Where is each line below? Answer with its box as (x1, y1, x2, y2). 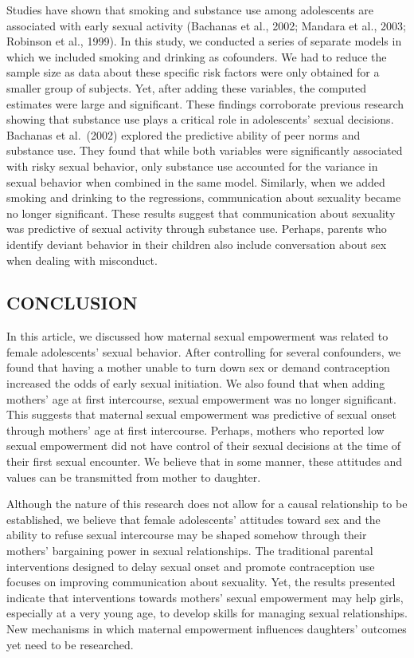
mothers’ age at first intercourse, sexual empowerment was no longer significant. (6, 390, 396, 407)
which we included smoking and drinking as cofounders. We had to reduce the (6, 48, 387, 65)
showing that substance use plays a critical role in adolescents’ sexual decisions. (6, 111, 394, 128)
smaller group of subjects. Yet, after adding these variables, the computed (6, 79, 367, 96)
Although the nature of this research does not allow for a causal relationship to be (6, 495, 408, 512)
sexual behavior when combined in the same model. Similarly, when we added (6, 173, 385, 190)
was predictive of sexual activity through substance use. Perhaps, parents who (6, 220, 387, 237)
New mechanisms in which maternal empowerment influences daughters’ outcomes (6, 620, 407, 636)
